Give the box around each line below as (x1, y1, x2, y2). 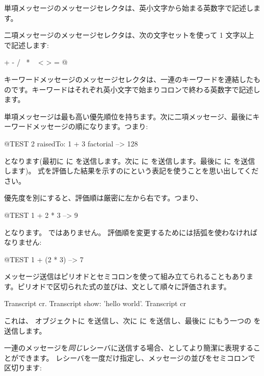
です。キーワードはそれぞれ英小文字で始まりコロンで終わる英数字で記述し (11, 84, 260, 94)
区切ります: (4, 362, 42, 373)
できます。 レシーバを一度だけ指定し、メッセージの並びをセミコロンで (18, 352, 255, 363)
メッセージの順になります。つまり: (32, 121, 148, 132)
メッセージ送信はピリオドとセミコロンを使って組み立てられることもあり (4, 271, 247, 282)
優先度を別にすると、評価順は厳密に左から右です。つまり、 (4, 192, 203, 203)
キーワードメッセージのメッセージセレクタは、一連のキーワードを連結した (4, 73, 253, 84)
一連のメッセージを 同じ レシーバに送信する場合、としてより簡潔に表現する (4, 342, 253, 353)
